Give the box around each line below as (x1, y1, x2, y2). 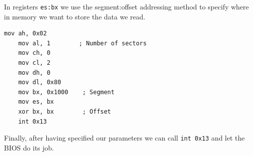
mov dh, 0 (18, 69, 51, 76)
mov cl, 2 (18, 59, 51, 67)
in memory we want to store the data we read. (4, 11, 145, 21)
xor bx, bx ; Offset (18, 108, 111, 115)
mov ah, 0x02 (4, 30, 47, 37)
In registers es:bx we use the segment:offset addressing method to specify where (4, 1, 249, 11)
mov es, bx (18, 98, 54, 106)
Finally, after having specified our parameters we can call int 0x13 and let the (4, 133, 245, 143)
